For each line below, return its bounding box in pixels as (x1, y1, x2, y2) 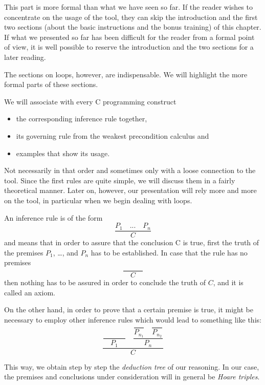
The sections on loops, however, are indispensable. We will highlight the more (4, 69, 248, 79)
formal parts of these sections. (4, 79, 98, 90)
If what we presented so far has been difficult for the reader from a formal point (4, 31, 255, 42)
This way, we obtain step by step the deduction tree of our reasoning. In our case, (4, 361, 259, 372)
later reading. (4, 51, 46, 62)
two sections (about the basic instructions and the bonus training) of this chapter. (4, 22, 261, 32)
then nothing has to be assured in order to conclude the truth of (4, 277, 206, 287)
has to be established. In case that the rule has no (91, 247, 248, 258)
